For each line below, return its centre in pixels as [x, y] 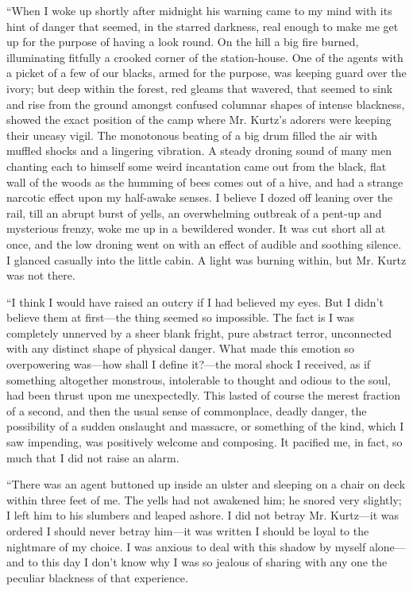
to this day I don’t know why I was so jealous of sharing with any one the [208, 562]
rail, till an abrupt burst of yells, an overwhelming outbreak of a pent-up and [194, 212]
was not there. [41, 275]
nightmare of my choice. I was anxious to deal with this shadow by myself [186, 546]
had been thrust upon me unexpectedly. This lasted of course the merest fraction [203, 395]
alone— [387, 546]
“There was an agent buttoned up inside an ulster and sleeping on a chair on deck [206, 484]
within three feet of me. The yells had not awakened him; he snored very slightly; [204, 499]
